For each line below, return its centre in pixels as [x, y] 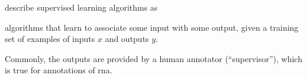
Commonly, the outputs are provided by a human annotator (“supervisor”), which [153, 58]
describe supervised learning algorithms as [81, 7]
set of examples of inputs [50, 39]
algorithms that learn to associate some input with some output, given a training [152, 27]
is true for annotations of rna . [59, 70]
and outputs [127, 39]
